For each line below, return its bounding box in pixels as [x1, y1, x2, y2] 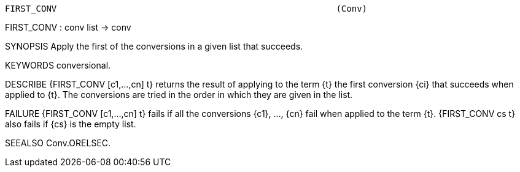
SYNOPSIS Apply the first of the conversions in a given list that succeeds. [5, 41, 303, 51]
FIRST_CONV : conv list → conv [5, 22, 131, 32]
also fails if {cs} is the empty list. [5, 119, 136, 129]
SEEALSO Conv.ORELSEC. [5, 138, 111, 148]
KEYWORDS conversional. [5, 60, 111, 70]
